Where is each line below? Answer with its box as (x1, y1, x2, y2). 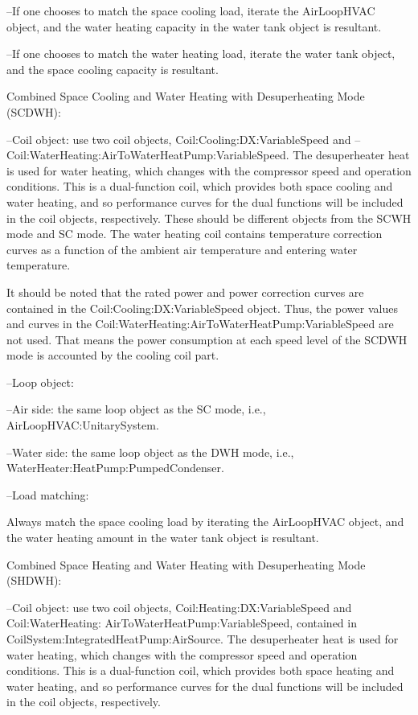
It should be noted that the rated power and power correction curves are (6, 283, 364, 300)
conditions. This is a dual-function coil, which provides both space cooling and (6, 178, 393, 195)
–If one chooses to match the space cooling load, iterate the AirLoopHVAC (6, 2, 375, 18)
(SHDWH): (6, 572, 62, 589)
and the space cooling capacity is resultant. (6, 60, 219, 77)
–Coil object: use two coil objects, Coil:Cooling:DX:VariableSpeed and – (6, 130, 361, 147)
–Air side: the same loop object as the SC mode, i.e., (6, 401, 266, 417)
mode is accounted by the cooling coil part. (6, 347, 219, 364)
